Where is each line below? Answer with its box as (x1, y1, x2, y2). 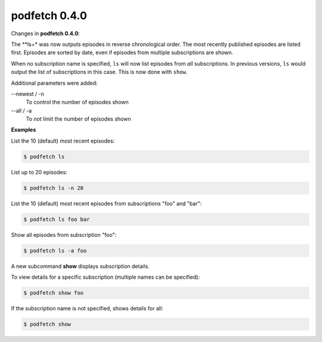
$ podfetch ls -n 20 (23, 184, 83, 191)
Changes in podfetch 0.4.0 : (11, 30, 80, 37)
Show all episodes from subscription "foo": (11, 231, 117, 238)
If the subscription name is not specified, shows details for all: (11, 305, 163, 312)
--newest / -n (11, 90, 45, 97)
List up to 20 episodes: (11, 168, 68, 175)
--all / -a (11, 107, 32, 114)
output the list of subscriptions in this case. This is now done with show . (11, 69, 188, 76)
